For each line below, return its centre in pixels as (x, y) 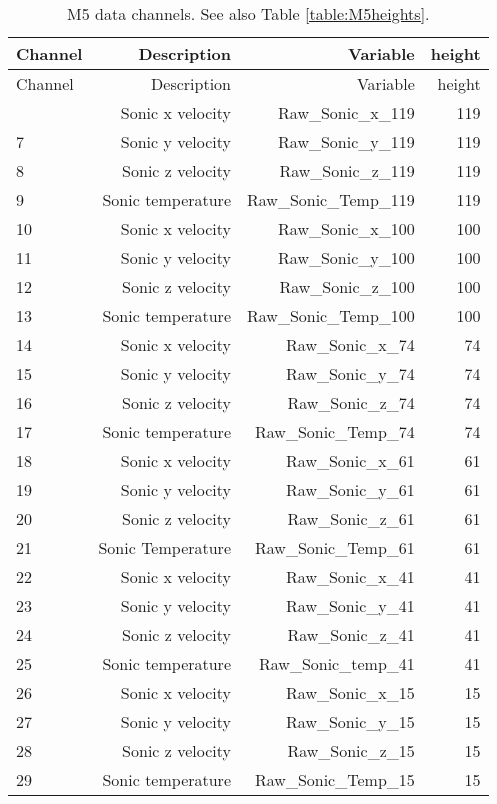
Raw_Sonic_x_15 (350, 692)
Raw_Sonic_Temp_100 (331, 315)
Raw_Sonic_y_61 (350, 489)
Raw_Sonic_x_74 (350, 344)
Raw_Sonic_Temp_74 (335, 431)
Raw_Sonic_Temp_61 (335, 547)
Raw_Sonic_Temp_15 (335, 779)
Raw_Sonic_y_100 (346, 257)
